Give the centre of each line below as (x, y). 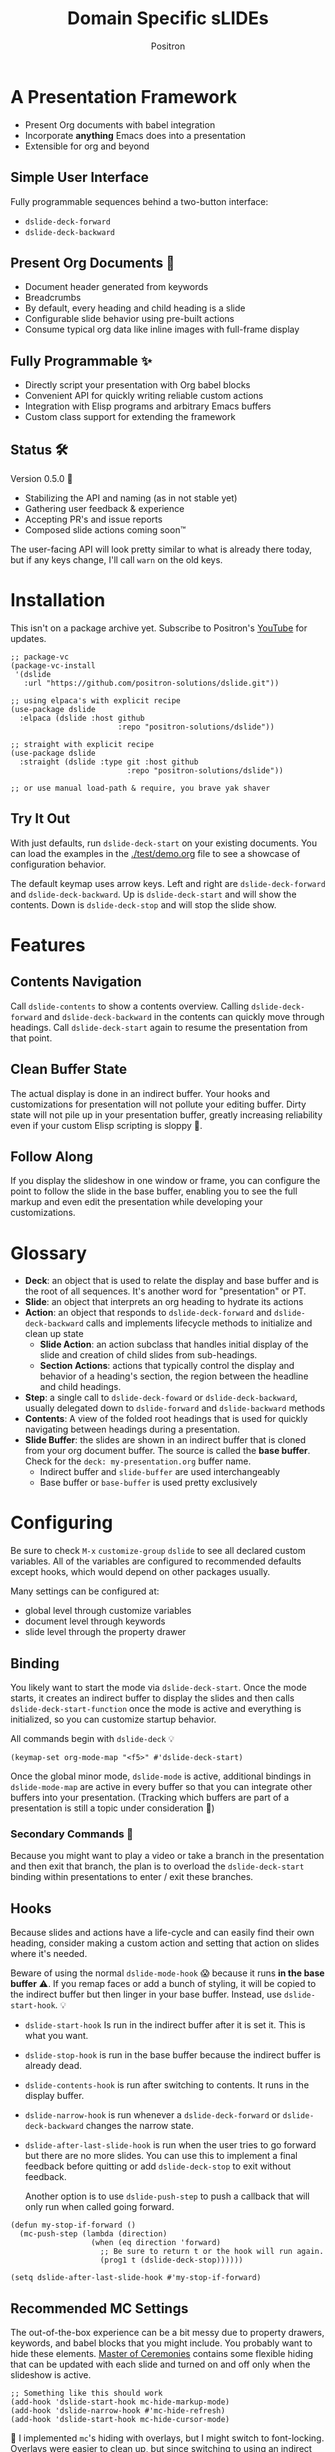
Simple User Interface (80, 177)
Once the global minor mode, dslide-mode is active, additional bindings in (161, 1776)
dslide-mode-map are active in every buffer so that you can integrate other (161, 1786)
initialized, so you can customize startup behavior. (113, 1719)
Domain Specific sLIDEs (168, 18)
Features (48, 944)
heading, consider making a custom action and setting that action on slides (165, 1943)
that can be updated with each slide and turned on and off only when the (160, 2364)
